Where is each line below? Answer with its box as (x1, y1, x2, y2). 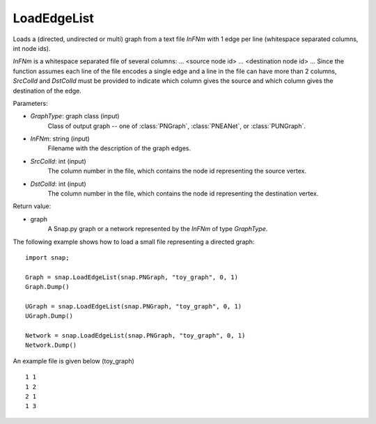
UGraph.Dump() (25, 312, 73, 320)
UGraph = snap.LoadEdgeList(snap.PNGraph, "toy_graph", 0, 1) (25, 302, 242, 310)
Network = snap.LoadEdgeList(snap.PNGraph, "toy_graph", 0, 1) (25, 331, 246, 340)
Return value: (13, 202, 52, 210)
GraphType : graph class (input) (30, 112, 120, 120)
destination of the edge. (13, 86, 81, 95)
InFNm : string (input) (30, 134, 90, 143)
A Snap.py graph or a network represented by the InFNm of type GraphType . (47, 225, 268, 233)
